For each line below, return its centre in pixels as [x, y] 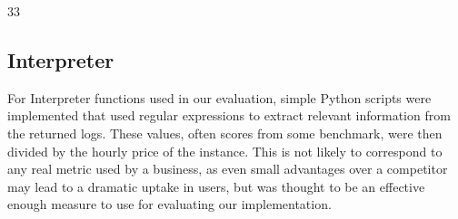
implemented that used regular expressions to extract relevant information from [229, 115]
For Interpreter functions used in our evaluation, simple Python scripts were [219, 97]
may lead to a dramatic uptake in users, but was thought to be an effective [216, 186]
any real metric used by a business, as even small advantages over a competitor [228, 169]
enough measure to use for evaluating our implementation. [169, 204]
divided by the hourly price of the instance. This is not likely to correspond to [225, 151]
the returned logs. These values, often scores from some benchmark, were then [225, 133]
